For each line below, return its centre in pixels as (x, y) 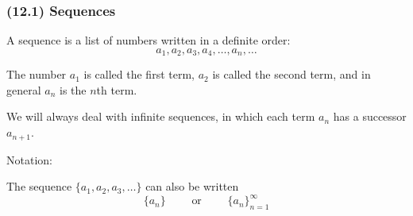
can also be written (192, 186)
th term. (117, 89)
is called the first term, (139, 74)
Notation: (29, 159)
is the (73, 89)
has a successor (370, 116)
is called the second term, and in (291, 74)
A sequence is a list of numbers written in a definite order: (149, 40)
